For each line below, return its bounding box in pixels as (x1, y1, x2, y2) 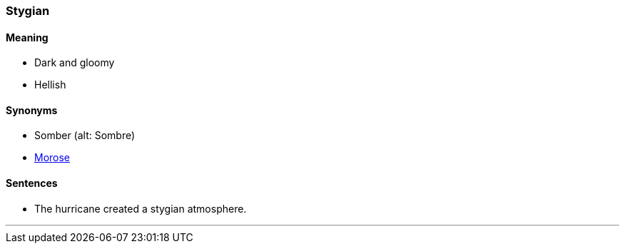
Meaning (6, 31, 49, 44)
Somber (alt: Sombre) (34, 129, 136, 142)
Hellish (34, 78, 66, 91)
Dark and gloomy (34, 56, 115, 69)
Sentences (6, 177, 58, 190)
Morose (34, 151, 71, 164)
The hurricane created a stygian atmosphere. (34, 202, 247, 215)
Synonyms (6, 103, 58, 116)
